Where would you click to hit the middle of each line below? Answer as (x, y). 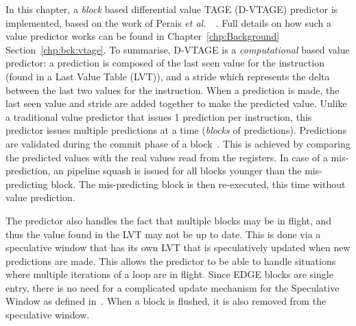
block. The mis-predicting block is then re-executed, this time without (198, 184)
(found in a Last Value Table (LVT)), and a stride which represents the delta (168, 76)
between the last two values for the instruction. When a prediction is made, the (173, 90)
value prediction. (40, 197)
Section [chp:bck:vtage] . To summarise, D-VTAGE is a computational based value (178, 49)
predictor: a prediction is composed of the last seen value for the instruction (165, 63)
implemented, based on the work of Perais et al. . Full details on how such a (169, 22)
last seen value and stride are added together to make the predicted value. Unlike (176, 103)
